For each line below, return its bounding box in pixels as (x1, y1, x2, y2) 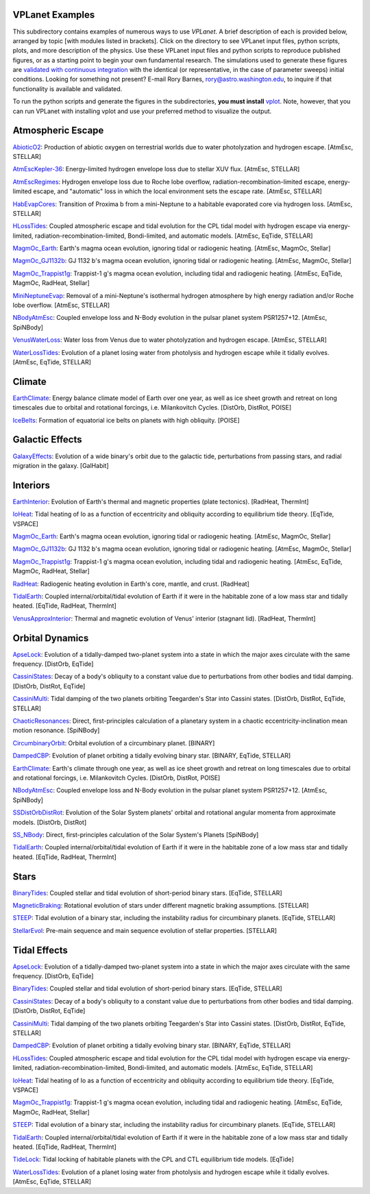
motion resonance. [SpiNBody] (12, 726, 100, 734)
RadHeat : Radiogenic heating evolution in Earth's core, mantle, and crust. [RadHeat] (12, 580, 250, 588)
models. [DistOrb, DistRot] (12, 818, 87, 826)
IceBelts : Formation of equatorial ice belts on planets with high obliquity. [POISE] (12, 416, 240, 424)
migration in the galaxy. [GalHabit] (12, 461, 109, 469)
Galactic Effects (12, 434, 82, 445)
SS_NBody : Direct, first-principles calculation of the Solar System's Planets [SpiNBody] (12, 830, 259, 838)
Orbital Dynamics (12, 632, 89, 644)
